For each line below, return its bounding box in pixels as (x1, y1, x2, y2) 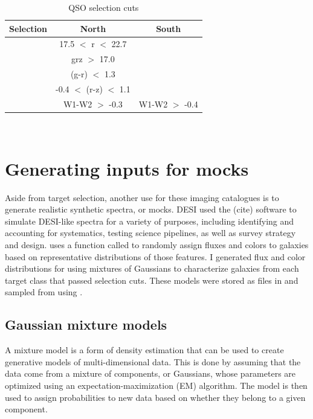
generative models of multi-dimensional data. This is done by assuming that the (5, 355, 301, 368)
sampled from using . (5, 286, 83, 298)
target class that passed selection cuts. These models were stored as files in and (5, 273, 298, 286)
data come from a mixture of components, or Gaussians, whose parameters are (5, 367, 296, 380)
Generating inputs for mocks (5, 156, 249, 181)
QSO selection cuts (68, 1, 139, 13)
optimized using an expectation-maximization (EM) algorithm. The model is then (5, 379, 308, 391)
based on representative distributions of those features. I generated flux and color (5, 250, 306, 263)
